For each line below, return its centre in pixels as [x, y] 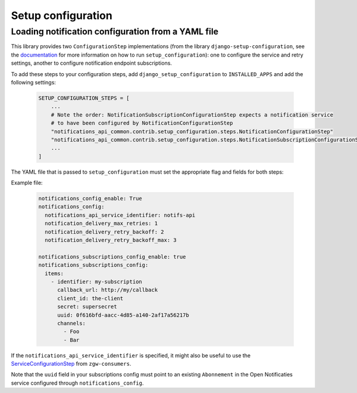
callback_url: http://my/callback [107, 290]
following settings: [34, 82]
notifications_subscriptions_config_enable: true [112, 257]
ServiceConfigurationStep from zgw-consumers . [71, 364]
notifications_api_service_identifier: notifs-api [120, 215]
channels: [72, 323]
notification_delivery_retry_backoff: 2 [104, 232]
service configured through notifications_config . [77, 383]
